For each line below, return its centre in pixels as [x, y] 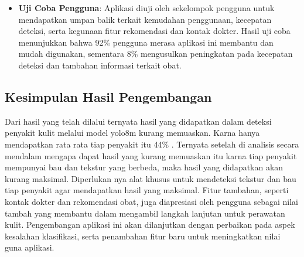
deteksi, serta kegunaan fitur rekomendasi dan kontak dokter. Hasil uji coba [154, 31]
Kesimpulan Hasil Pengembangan [108, 96]
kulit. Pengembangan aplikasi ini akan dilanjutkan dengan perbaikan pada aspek [150, 225]
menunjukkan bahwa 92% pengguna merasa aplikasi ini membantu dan [146, 42]
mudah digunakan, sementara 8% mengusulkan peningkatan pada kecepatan [156, 54]
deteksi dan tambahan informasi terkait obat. [100, 65]
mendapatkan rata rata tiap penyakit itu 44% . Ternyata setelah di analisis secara [152, 144]
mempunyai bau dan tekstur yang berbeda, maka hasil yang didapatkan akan [144, 167]
